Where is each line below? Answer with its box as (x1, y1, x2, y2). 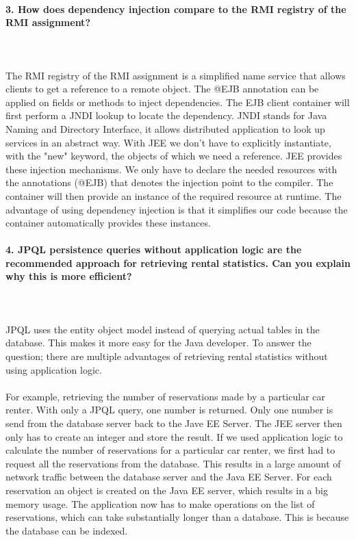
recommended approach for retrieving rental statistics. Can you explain (5, 255, 351, 270)
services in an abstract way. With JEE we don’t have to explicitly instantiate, (5, 135, 331, 149)
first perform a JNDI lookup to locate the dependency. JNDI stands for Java (5, 108, 327, 123)
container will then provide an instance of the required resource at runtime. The (5, 188, 342, 203)
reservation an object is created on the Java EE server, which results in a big (5, 483, 328, 497)
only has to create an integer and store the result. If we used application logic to (5, 429, 343, 443)
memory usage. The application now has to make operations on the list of (5, 496, 315, 511)
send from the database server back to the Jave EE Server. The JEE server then (5, 416, 342, 430)
